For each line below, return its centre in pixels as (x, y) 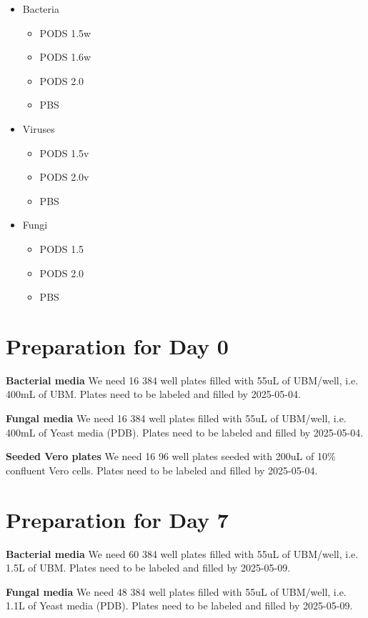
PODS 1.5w (65, 33)
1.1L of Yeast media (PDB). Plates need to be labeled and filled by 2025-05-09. (179, 605)
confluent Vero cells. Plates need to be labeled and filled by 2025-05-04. (162, 470)
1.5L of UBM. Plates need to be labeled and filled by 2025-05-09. (148, 568)
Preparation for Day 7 (117, 519)
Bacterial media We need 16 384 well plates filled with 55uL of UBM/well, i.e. (182, 380)
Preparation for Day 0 (117, 345)
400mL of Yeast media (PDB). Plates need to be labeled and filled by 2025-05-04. (185, 432)
